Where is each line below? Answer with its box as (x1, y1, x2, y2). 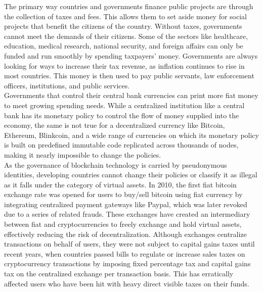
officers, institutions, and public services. (4, 80, 130, 90)
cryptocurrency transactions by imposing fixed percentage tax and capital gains (4, 258, 251, 269)
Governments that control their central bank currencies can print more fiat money (4, 90, 258, 101)
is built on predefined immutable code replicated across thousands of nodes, (4, 139, 239, 150)
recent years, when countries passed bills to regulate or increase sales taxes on (4, 248, 245, 259)
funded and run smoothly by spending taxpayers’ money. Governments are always (4, 50, 258, 61)
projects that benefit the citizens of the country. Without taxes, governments (4, 21, 242, 31)
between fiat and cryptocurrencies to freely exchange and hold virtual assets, (4, 219, 242, 229)
